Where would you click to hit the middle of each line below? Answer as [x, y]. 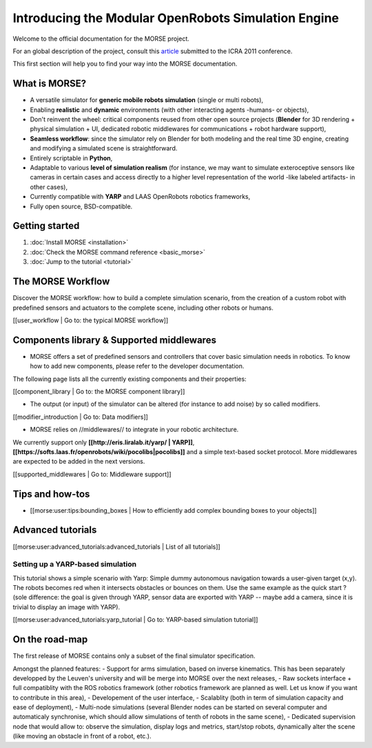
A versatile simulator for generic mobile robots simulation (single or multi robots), [147, 100]
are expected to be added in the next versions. [79, 462]
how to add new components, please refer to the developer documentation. [137, 366]
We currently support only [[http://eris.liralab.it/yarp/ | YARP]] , [104, 442]
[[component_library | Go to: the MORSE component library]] [99, 391]
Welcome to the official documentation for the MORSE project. [101, 39]
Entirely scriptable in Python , [71, 158]
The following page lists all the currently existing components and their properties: [130, 379]
